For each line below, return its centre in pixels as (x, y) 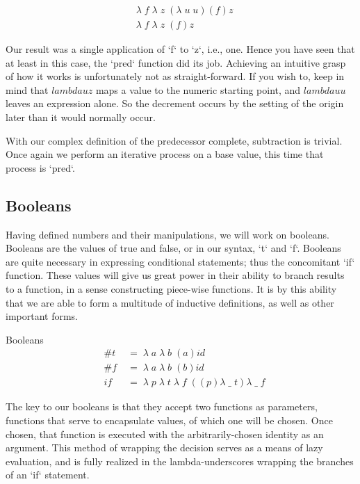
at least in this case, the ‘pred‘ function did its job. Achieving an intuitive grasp (176, 62)
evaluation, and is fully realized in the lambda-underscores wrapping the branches (180, 461)
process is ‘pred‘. (40, 167)
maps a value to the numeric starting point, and (198, 89)
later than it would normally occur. (81, 117)
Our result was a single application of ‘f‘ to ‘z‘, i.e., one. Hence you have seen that (180, 49)
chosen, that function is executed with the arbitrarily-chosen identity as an (165, 434)
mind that (27, 89)
